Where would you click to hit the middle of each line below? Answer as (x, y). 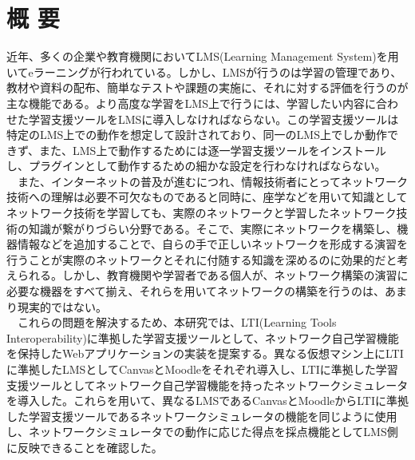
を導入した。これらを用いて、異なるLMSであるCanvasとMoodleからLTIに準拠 (207, 401)
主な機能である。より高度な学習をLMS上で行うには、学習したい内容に (191, 103)
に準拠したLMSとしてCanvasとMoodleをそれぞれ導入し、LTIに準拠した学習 (202, 369)
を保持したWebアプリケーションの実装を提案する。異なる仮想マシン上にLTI (205, 353)
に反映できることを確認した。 (85, 447)
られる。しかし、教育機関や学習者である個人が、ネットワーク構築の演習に (213, 275)
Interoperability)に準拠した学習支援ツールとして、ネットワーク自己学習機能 (203, 337)
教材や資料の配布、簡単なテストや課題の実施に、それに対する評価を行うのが (207, 87)
